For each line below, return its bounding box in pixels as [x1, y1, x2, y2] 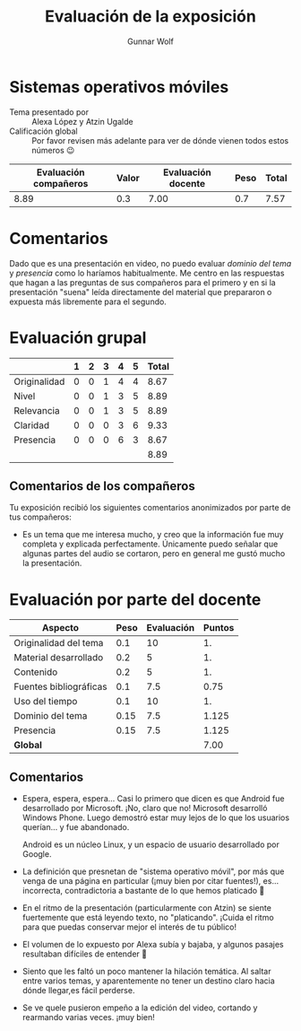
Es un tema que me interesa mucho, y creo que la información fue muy [21, 529, 284, 540]
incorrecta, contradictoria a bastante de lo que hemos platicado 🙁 [21, 886, 265, 896]
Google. [21, 849, 52, 860]
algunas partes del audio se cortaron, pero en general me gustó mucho [21, 548, 286, 559]
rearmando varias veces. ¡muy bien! [21, 1012, 155, 1023]
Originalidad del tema [13, 637, 104, 650]
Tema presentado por [9, 106, 90, 118]
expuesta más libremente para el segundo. [9, 296, 168, 307]
